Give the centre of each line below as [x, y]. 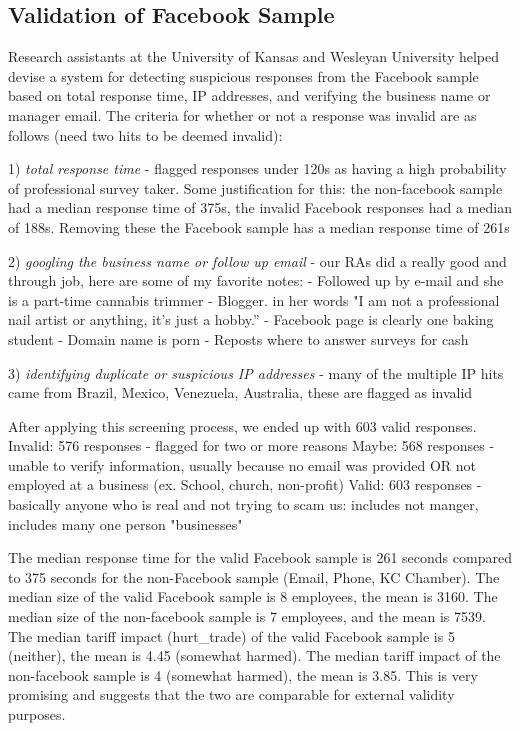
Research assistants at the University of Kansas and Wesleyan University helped [254, 56]
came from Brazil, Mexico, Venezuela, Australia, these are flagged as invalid [240, 392]
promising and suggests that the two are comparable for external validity [231, 694]
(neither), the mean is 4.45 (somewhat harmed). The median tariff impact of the [254, 655]
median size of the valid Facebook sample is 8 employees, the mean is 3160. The [253, 596]
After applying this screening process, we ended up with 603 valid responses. [242, 425]
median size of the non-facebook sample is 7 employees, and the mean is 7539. [247, 616]
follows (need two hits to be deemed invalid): [145, 134]
